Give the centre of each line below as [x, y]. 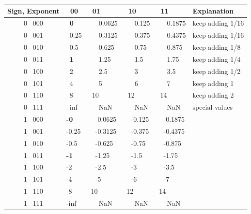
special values [213, 107]
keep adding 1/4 [217, 59]
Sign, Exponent [33, 10]
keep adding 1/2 [217, 71]
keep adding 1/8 [217, 47]
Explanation [213, 10]
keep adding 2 [213, 95]
